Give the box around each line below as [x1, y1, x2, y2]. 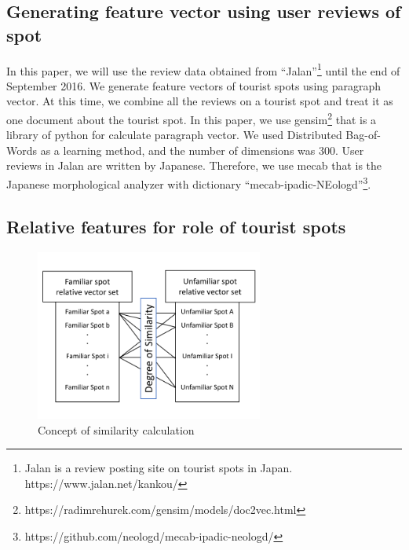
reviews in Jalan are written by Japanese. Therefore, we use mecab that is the [6, 157, 382, 174]
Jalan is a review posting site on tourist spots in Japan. [24, 460, 293, 476]
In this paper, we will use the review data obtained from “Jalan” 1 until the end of [6, 60, 400, 79]
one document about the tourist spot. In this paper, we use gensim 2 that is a [6, 109, 377, 127]
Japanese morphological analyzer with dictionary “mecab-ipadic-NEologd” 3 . [6, 174, 371, 192]
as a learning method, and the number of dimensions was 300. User [40, 141, 364, 158]
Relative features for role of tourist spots [6, 214, 346, 238]
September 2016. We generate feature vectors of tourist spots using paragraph [6, 77, 382, 93]
